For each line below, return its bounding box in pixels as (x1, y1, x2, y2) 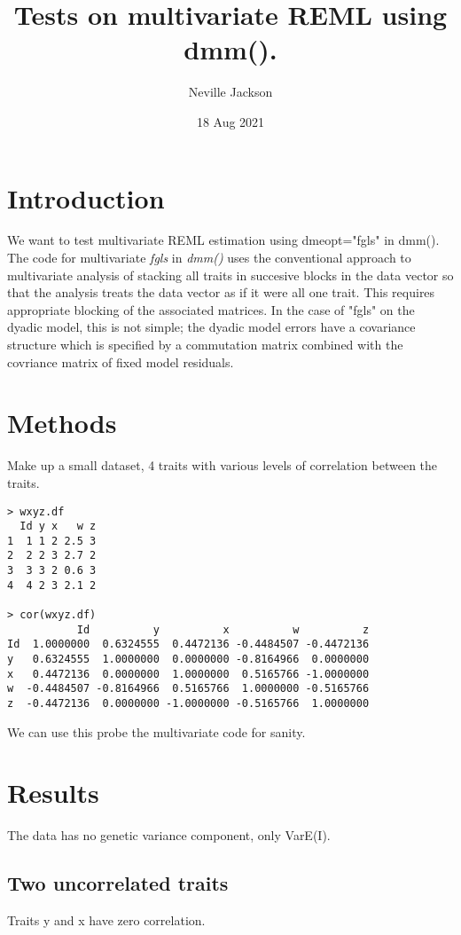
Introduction (7, 179, 165, 216)
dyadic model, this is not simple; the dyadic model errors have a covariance (7, 318, 416, 336)
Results (7, 774, 99, 811)
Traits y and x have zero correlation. (7, 911, 206, 930)
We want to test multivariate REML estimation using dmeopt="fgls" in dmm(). (7, 231, 440, 249)
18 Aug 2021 (196, 112, 265, 130)
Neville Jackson (188, 82, 273, 101)
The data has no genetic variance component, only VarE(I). (7, 826, 331, 845)
